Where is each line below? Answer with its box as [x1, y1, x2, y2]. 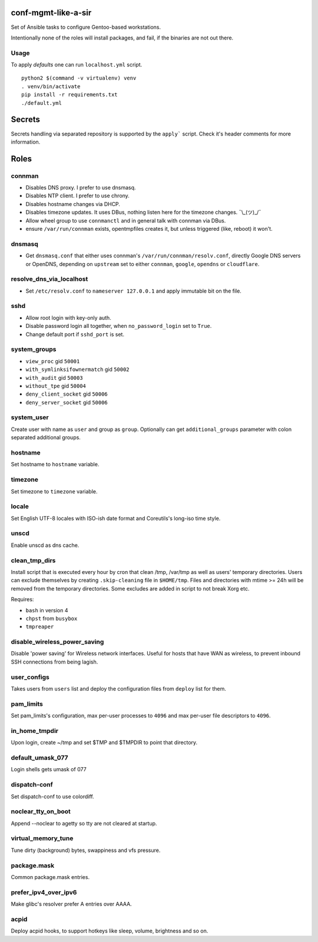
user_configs [11, 673, 49, 681]
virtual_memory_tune [11, 834, 74, 843]
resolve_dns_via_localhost [11, 275, 88, 283]
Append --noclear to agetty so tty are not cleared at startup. [11, 820, 157, 827]
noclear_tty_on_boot [11, 807, 71, 815]
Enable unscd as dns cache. [11, 542, 79, 549]
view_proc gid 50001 [25, 357, 80, 364]
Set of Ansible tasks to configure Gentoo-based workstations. [11, 24, 161, 31]
